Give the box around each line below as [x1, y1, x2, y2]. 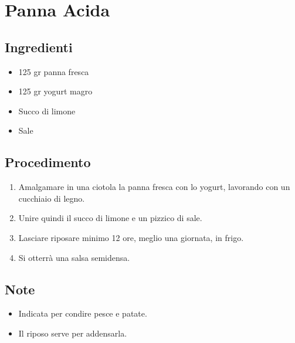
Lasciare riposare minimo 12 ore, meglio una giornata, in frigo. [18, 231, 244, 243]
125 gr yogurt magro [18, 85, 93, 97]
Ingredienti [5, 38, 73, 56]
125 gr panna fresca [18, 65, 89, 77]
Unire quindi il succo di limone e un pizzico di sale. [18, 212, 202, 224]
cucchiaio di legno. [18, 192, 85, 204]
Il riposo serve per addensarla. [18, 327, 127, 339]
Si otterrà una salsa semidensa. [18, 251, 130, 263]
